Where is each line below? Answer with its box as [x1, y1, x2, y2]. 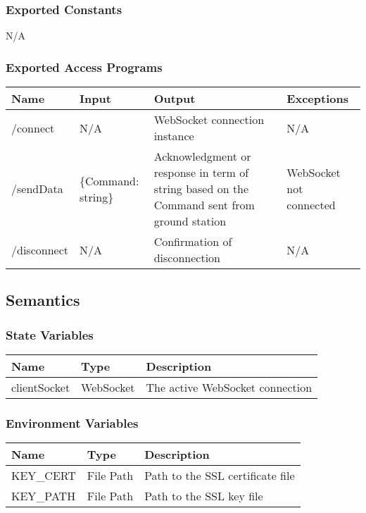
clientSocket [11, 379, 70, 396]
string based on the [153, 180, 249, 197]
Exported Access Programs [6, 58, 163, 75]
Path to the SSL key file [144, 488, 263, 505]
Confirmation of [153, 233, 232, 250]
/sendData [11, 180, 63, 197]
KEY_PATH [11, 488, 76, 505]
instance [153, 128, 194, 144]
